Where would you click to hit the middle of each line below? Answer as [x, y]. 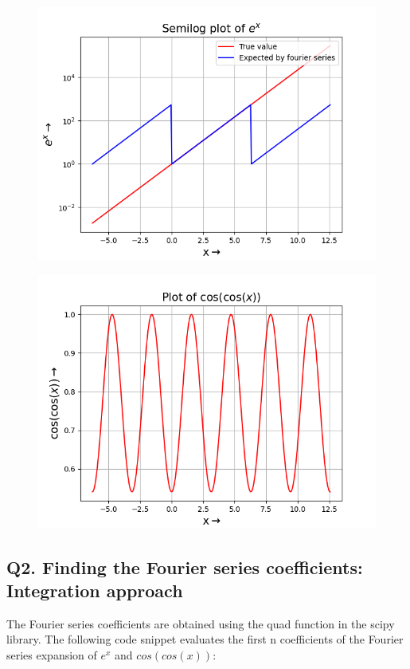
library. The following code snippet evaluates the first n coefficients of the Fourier [205, 639]
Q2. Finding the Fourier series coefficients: [185, 567]
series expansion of [52, 654]
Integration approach [95, 590]
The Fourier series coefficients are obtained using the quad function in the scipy [201, 623]
